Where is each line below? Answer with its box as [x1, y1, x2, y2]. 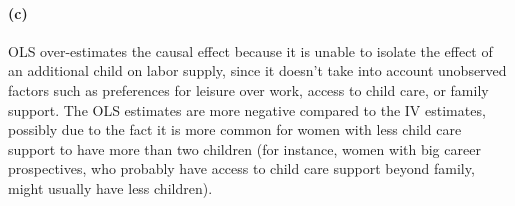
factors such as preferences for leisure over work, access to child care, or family [8, 79, 489, 100]
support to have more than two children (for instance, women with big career [8, 138, 481, 159]
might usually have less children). [8, 177, 213, 198]
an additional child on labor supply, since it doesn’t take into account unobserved [8, 60, 507, 81]
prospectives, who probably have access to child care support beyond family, [8, 158, 475, 179]
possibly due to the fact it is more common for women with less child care [8, 119, 462, 140]
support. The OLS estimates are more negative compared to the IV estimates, [8, 99, 486, 120]
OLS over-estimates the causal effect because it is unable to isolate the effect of [8, 40, 493, 61]
